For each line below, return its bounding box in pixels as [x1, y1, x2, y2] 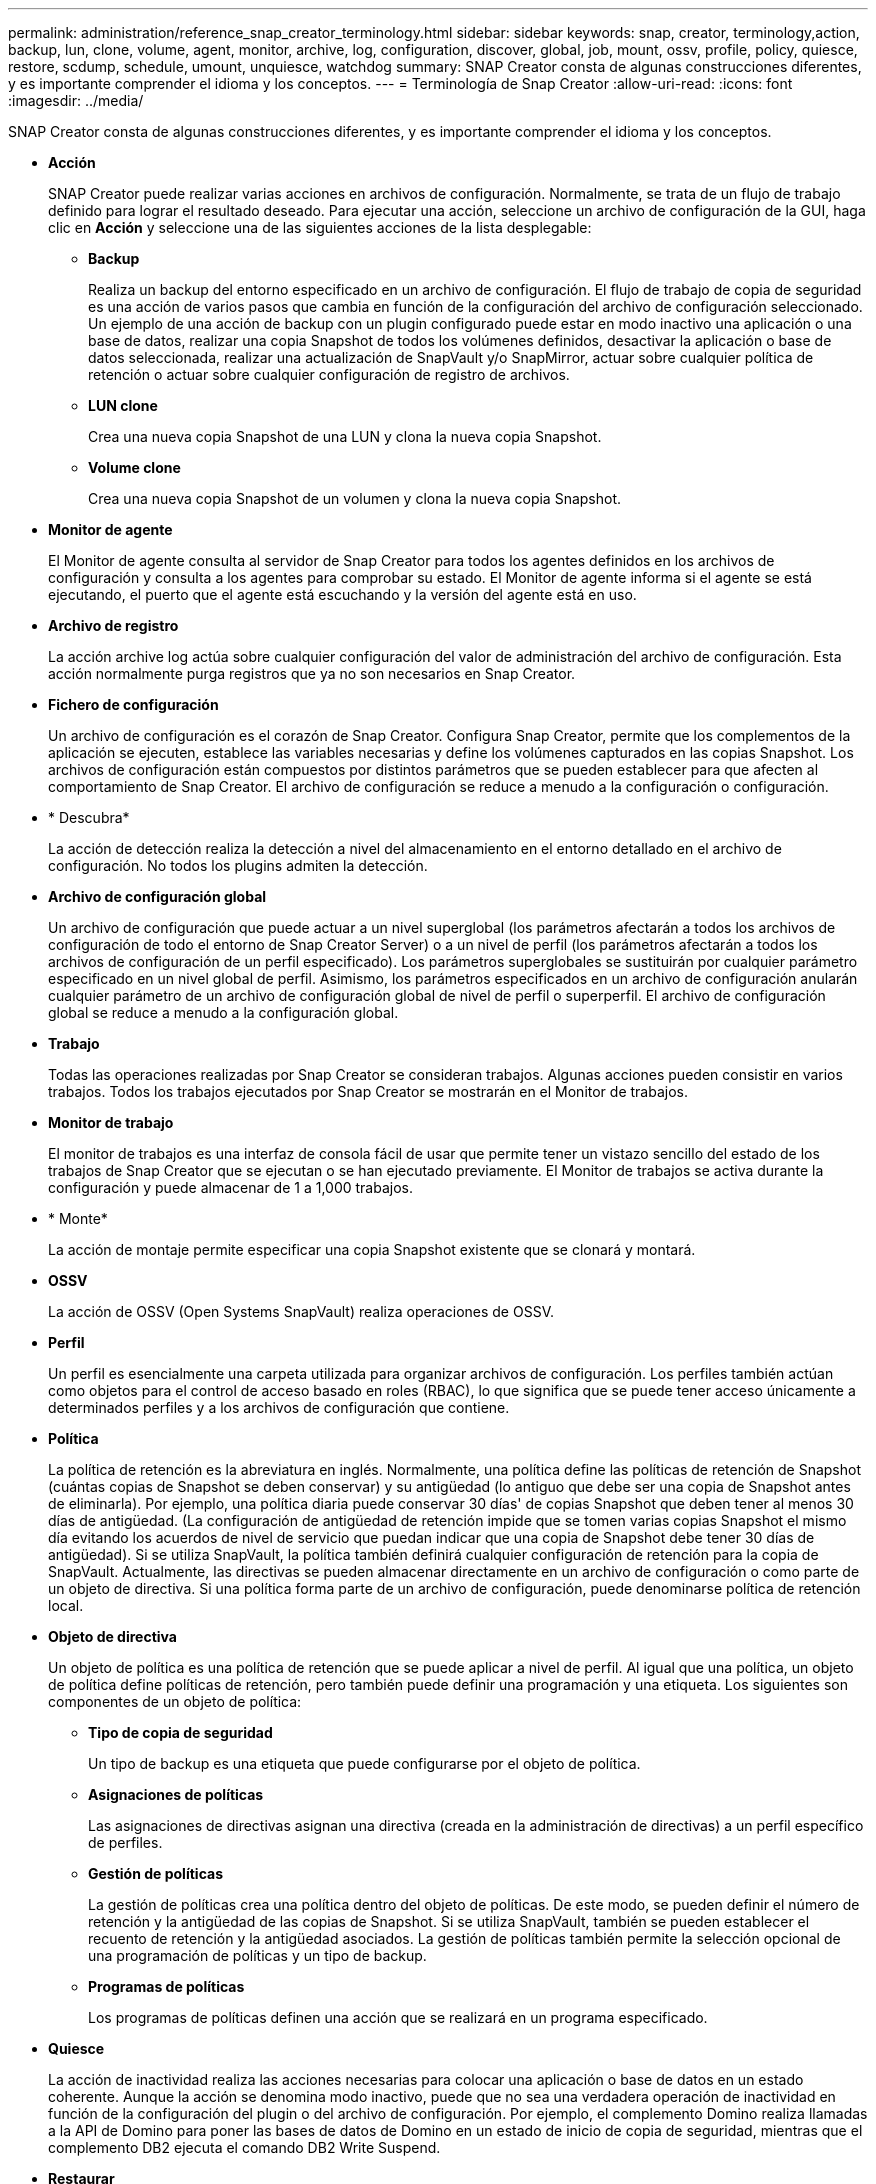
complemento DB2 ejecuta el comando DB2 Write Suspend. [48, 2139, 441, 2156]
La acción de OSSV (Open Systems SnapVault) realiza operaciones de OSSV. [48, 1303, 554, 1320]
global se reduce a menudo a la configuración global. [48, 1004, 399, 1021]
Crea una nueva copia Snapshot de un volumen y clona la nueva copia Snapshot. [88, 490, 622, 507]
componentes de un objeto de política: [48, 1693, 302, 1710]
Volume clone [88, 459, 181, 476]
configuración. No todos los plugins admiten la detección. [48, 857, 428, 874]
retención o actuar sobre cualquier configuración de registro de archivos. [88, 366, 570, 383]
